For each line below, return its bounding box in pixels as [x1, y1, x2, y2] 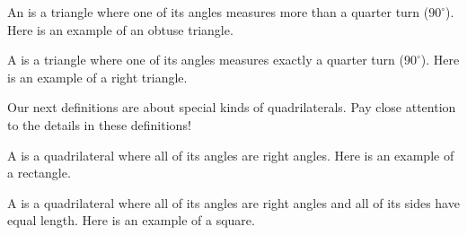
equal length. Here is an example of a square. [7, 211, 255, 230]
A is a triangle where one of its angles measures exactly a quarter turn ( [7, 50, 404, 69]
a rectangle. [7, 163, 71, 182]
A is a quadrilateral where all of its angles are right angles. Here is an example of [7, 145, 454, 164]
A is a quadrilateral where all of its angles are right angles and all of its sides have [7, 193, 460, 212]
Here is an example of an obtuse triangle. [7, 20, 233, 39]
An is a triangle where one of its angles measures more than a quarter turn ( [7, 3, 429, 21]
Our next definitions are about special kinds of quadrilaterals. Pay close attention [7, 98, 456, 117]
